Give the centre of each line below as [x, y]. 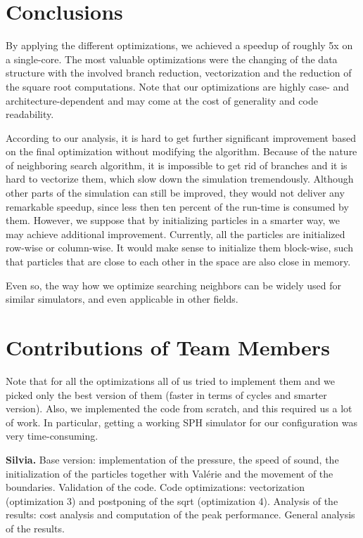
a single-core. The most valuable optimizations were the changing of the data [172, 59]
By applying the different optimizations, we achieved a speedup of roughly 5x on [179, 45]
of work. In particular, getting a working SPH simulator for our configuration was [182, 422]
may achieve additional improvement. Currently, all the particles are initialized [176, 234]
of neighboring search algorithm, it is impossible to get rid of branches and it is [177, 165]
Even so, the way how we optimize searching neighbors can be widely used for [173, 285]
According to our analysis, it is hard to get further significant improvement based [181, 137]
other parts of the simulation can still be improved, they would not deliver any [175, 193]
